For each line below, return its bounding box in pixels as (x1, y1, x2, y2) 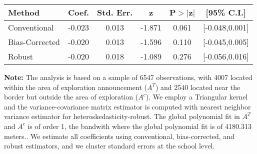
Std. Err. (97, 6, 133, 18)
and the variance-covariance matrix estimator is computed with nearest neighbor (4, 101, 251, 111)
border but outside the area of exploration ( (4, 91, 138, 102)
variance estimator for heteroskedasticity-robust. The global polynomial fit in (4, 111, 240, 121)
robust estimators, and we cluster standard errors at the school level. (4, 140, 215, 151)
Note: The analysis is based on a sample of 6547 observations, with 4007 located (4, 72, 252, 82)
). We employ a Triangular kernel (145, 91, 248, 102)
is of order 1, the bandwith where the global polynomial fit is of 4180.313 (27, 120, 251, 131)
